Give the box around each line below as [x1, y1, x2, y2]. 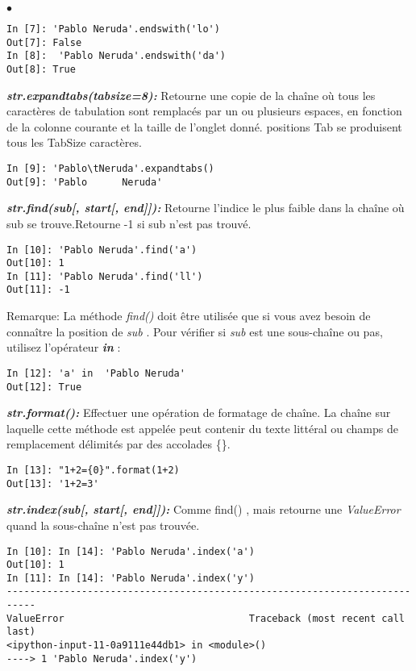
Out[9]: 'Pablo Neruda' [6, 176, 163, 188]
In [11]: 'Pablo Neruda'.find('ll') [6, 270, 203, 282]
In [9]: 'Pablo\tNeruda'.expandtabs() [6, 163, 214, 174]
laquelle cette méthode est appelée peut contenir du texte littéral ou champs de [6, 419, 398, 436]
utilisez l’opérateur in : [6, 339, 121, 356]
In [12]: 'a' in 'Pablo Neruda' [6, 367, 185, 379]
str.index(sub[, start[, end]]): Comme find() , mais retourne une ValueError [6, 501, 401, 518]
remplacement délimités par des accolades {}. [6, 436, 231, 452]
